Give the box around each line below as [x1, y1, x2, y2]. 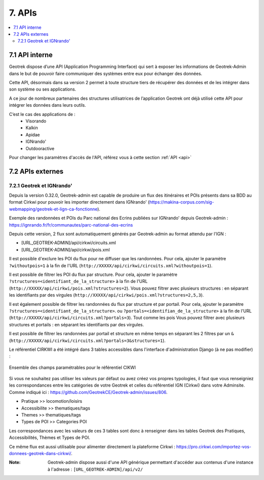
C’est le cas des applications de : [9, 111, 76, 117]
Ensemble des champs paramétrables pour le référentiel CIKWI [9, 365, 136, 370]
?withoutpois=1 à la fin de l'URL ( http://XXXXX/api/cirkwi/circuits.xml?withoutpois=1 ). [9, 262, 213, 269]
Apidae [25, 132, 40, 137]
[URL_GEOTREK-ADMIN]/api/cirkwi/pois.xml [21, 247, 110, 252]
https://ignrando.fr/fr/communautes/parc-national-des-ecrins [9, 222, 133, 228]
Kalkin [25, 125, 39, 131]
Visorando [25, 118, 46, 124]
